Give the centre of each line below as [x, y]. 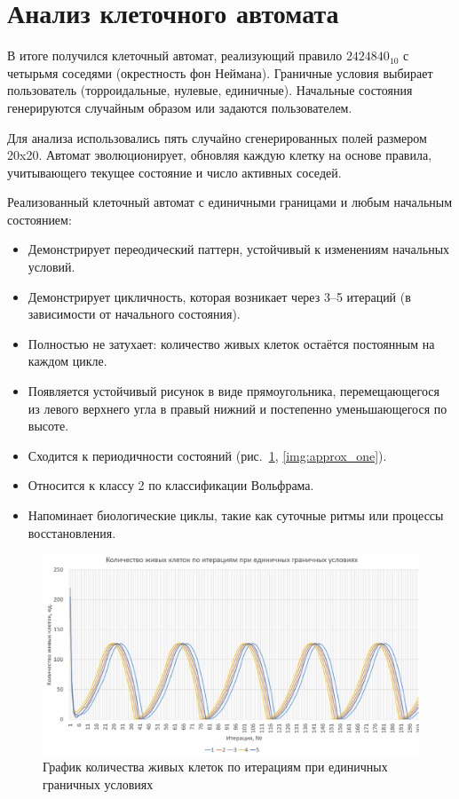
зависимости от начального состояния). [134, 314]
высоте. [48, 426]
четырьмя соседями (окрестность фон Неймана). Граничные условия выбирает [220, 72]
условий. [51, 267]
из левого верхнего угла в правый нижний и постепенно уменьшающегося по [237, 408]
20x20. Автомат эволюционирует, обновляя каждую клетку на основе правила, [220, 155]
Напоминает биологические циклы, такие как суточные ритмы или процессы [236, 515]
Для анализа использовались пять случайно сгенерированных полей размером [217, 137]
